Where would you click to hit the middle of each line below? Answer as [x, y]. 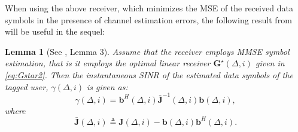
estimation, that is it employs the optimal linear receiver [108, 63]
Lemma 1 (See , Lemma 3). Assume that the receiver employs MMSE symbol [147, 51]
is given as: [107, 86]
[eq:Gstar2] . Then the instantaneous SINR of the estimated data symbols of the [149, 74]
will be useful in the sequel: [55, 31]
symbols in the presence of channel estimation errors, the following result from [148, 19]
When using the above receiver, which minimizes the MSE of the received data [149, 8]
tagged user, [27, 86]
